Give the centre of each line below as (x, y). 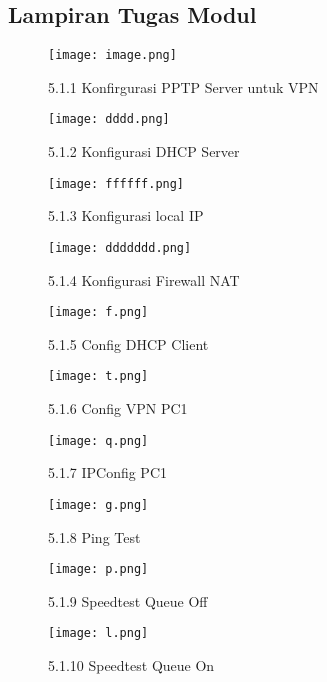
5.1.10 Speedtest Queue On (131, 665)
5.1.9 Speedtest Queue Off (128, 600)
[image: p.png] (98, 569)
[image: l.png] (98, 633)
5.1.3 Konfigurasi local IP (126, 215)
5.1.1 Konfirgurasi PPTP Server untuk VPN (183, 86)
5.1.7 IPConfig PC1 (108, 472)
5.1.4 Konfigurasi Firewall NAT (144, 279)
